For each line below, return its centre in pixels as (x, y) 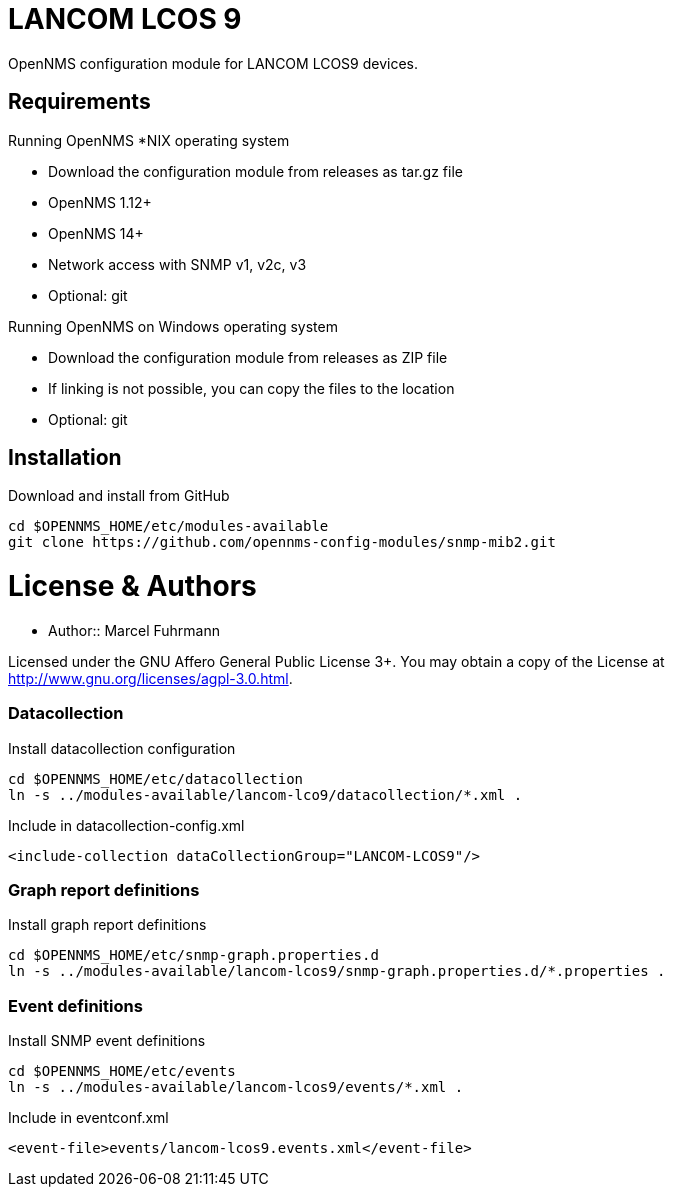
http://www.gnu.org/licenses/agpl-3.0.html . (150, 678)
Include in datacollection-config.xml (126, 825)
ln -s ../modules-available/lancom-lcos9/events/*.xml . (236, 1087)
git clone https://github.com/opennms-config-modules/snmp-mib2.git (282, 542)
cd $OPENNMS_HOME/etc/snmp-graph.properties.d (193, 955)
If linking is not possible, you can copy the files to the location (251, 388)
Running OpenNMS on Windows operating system (173, 326)
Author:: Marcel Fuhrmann (134, 630)
